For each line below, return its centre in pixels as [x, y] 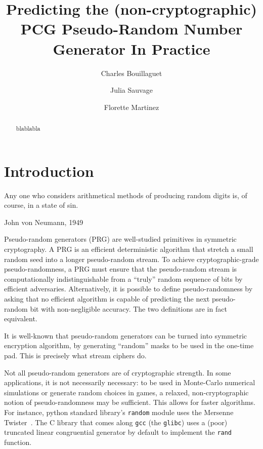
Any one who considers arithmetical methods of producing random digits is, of [126, 195]
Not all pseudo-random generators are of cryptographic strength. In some [118, 372]
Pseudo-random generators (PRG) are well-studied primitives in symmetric [120, 239]
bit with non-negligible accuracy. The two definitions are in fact [128, 308]
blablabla [28, 128]
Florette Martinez [131, 107]
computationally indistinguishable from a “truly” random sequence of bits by [123, 278]
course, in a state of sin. [41, 205]
